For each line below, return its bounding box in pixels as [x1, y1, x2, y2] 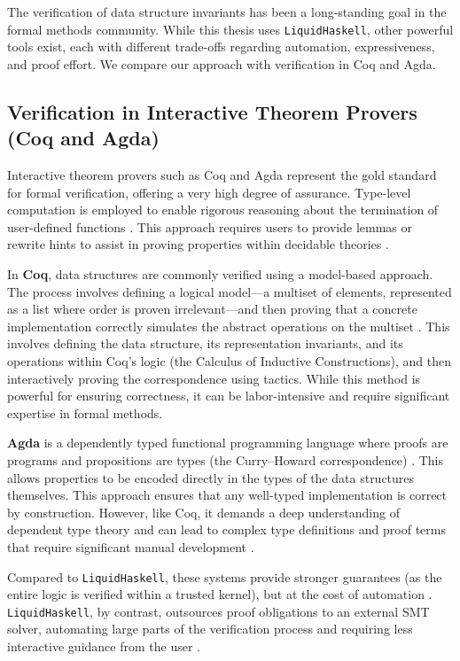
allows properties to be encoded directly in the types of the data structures [7, 468, 415, 486]
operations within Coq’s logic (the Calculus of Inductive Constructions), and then [7, 351, 452, 369]
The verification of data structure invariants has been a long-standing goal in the [7, 3, 447, 20]
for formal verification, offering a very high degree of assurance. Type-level [7, 183, 411, 201]
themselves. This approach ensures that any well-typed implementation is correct [7, 486, 448, 504]
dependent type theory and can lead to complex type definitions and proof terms [7, 520, 446, 539]
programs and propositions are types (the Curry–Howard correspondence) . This [7, 450, 444, 469]
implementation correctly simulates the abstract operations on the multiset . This [7, 316, 450, 335]
